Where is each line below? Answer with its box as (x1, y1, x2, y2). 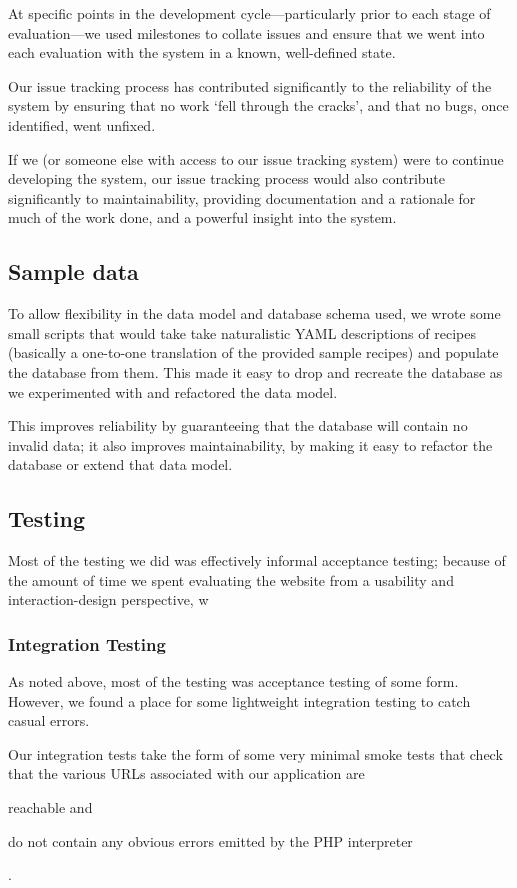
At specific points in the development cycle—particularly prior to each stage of (8, 3, 491, 23)
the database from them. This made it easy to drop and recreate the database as (8, 361, 503, 382)
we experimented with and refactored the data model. (8, 381, 338, 402)
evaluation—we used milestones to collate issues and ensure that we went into (8, 22, 485, 43)
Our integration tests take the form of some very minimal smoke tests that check (8, 743, 503, 764)
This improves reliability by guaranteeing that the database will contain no (8, 415, 468, 436)
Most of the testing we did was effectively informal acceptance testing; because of (8, 550, 506, 571)
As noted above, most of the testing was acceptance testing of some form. (8, 671, 459, 692)
